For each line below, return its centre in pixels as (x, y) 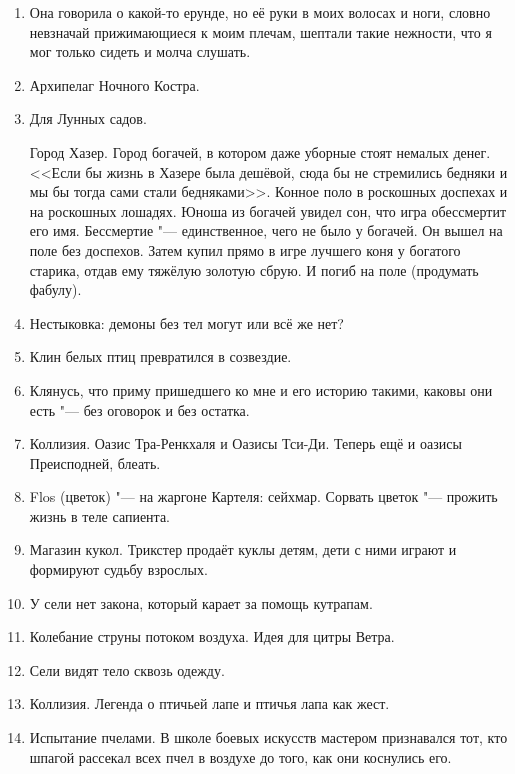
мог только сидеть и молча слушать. (140, 51)
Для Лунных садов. (88, 118)
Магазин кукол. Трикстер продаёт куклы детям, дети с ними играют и (243, 549)
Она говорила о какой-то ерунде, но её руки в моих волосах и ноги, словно (260, 12)
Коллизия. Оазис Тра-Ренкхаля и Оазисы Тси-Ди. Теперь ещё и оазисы (245, 443)
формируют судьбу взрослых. (118, 569)
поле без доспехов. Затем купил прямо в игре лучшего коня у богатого (245, 249)
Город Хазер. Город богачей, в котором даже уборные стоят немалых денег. (260, 151)
